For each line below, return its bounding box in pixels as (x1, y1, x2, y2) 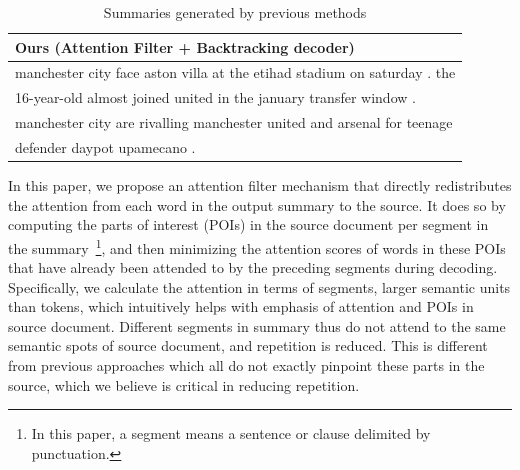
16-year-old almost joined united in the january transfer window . (15, 87, 416, 108)
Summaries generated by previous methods (103, 2, 367, 22)
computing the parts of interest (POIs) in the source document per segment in (8, 214, 489, 235)
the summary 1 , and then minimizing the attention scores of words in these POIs (8, 234, 506, 258)
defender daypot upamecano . (15, 136, 196, 157)
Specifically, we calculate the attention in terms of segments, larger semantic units (8, 276, 511, 297)
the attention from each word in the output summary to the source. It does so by (8, 194, 506, 215)
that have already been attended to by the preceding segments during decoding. (8, 257, 498, 278)
